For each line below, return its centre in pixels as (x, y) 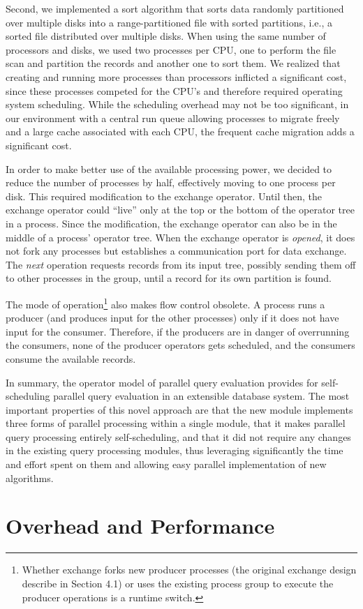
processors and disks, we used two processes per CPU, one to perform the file (171, 49)
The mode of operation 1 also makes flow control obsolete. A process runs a (165, 303)
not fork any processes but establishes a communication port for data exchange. (176, 251)
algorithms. (30, 478)
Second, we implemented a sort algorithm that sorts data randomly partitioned (175, 8)
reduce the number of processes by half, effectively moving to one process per (171, 182)
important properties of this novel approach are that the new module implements (179, 409)
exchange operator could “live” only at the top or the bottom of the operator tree (180, 210)
